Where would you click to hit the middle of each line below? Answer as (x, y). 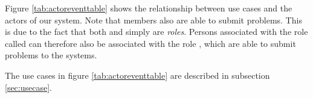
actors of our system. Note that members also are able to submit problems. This (153, 20)
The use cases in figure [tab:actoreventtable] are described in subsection (137, 75)
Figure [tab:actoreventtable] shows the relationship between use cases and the (149, 8)
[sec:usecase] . (28, 87)
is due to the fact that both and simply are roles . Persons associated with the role (156, 32)
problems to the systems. (51, 55)
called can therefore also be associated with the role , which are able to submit (150, 43)
